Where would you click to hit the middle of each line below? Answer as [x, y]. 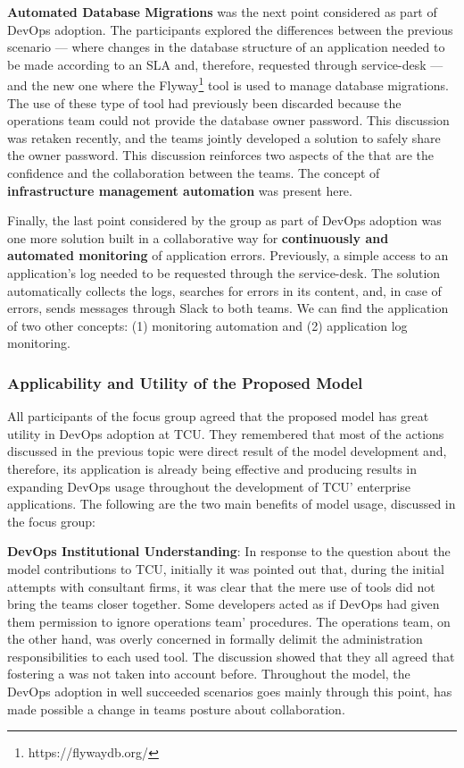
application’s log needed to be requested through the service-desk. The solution [224, 272]
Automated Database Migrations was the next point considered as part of [222, 12]
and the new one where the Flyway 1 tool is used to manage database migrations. [228, 84]
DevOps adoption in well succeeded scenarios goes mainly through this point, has [230, 692]
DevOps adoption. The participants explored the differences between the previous [230, 29]
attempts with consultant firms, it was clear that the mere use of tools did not [221, 586]
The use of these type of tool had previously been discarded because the [204, 102]
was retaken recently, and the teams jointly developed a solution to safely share [224, 137]
